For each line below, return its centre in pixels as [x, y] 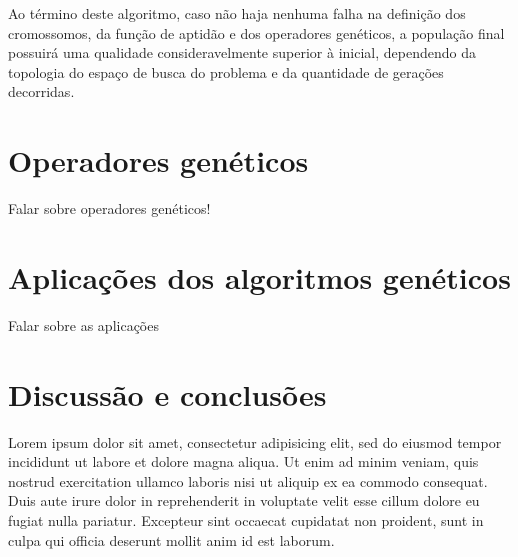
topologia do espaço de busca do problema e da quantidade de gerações [226, 71]
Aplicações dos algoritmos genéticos [259, 276]
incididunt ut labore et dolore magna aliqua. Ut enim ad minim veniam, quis [243, 461]
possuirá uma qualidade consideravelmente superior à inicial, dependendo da [242, 52]
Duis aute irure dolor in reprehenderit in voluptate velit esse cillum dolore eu [244, 500]
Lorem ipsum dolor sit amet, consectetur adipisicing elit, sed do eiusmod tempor [255, 441]
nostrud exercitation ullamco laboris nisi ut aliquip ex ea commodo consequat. [248, 480]
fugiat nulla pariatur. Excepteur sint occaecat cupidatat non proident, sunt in [246, 519]
